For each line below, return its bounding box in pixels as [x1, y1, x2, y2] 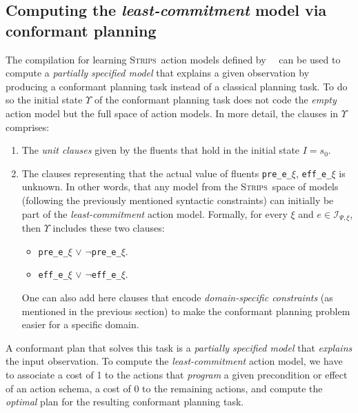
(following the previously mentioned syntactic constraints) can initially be [21, 193, 334, 207]
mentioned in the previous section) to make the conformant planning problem [21, 303, 350, 318]
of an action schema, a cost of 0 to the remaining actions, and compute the [6, 381, 323, 395]
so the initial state [6, 92, 83, 107]
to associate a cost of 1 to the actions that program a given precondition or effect [6, 367, 348, 381]
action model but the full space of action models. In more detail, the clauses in [6, 105, 339, 120]
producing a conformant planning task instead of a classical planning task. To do [6, 79, 348, 93]
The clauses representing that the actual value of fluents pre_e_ [21, 165, 292, 180]
